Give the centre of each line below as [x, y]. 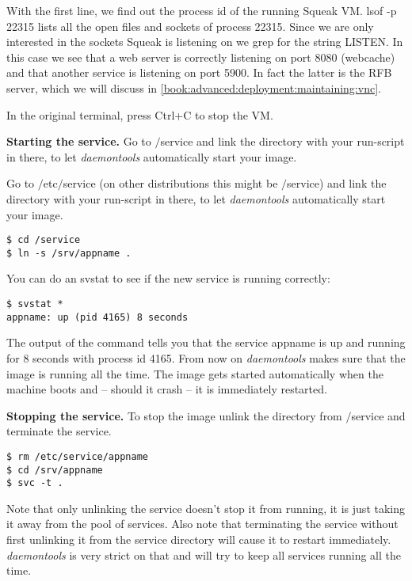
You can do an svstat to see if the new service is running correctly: [168, 278]
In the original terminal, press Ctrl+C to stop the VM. [140, 114]
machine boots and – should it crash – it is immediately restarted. [167, 389]
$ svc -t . [35, 483]
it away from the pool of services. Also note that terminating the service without [202, 524]
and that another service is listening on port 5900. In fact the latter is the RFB [199, 72]
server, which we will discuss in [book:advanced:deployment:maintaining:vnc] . [194, 87]
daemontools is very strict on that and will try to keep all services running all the [204, 554]
